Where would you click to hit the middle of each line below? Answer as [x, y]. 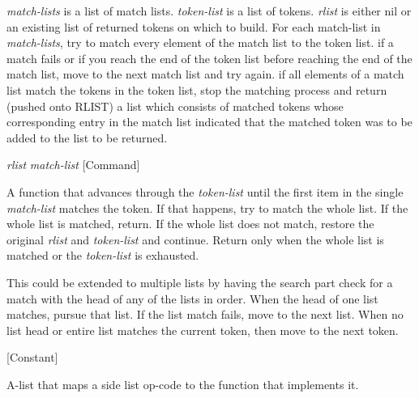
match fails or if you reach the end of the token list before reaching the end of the [209, 58]
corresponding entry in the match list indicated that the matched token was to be [209, 122]
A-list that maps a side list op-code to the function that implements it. [183, 384]
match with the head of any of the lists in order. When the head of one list [192, 298]
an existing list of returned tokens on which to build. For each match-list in [194, 26]
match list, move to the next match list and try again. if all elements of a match [205, 74]
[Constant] [32, 357]
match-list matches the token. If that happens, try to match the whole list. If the [207, 207]
